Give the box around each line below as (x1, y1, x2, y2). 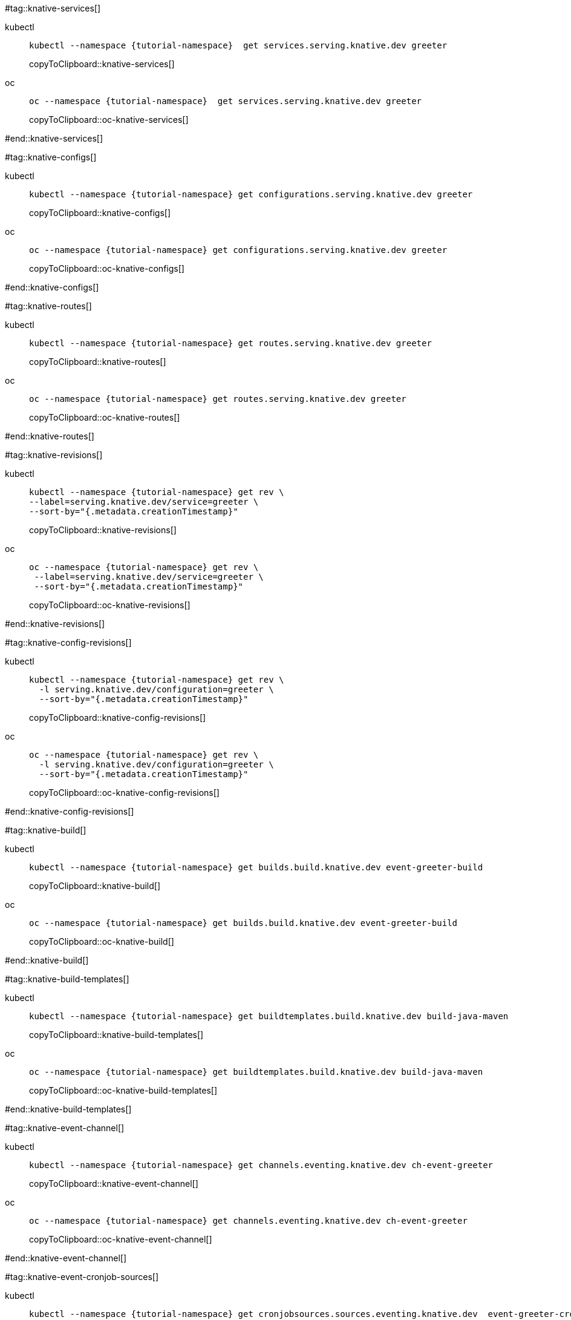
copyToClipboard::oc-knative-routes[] (29, 412, 180, 422)
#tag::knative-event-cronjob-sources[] (5, 1272, 159, 1282)
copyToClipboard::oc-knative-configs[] (29, 263, 184, 274)
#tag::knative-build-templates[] (5, 974, 129, 984)
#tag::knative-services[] (5, 3, 101, 13)
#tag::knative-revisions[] (5, 450, 103, 460)
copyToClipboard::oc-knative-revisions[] (29, 600, 191, 610)
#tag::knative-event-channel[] (5, 1123, 125, 1133)
